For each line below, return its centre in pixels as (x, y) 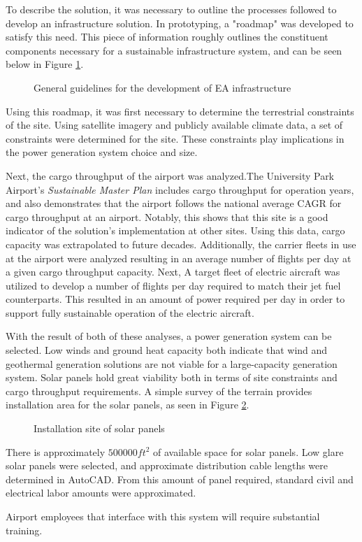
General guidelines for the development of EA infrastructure (162, 87)
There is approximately (56, 451)
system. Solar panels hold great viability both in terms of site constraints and (172, 377)
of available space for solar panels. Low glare (248, 451)
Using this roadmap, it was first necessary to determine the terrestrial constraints (180, 111)
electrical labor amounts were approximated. (101, 493)
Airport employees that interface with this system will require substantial (163, 516)
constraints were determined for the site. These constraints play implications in (175, 138)
